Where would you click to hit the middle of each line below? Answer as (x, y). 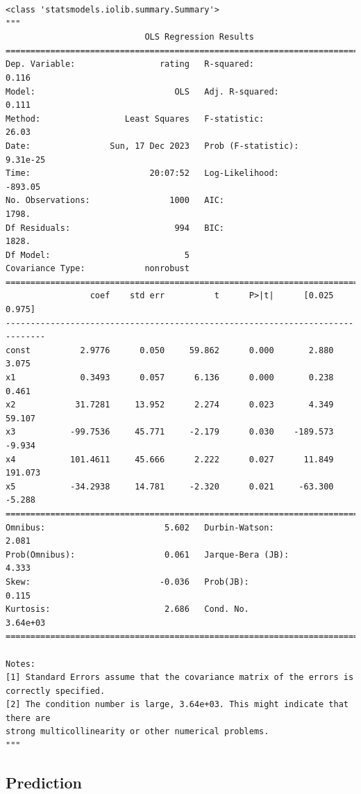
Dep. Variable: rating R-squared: (130, 64)
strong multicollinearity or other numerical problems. (137, 732)
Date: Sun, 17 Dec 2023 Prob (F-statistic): (152, 146)
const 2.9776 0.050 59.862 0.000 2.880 (170, 350)
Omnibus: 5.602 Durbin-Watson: (140, 527)
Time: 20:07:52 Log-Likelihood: (142, 173)
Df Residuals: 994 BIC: (115, 228)
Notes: (20, 664)
